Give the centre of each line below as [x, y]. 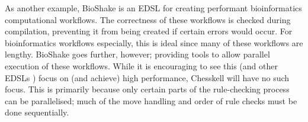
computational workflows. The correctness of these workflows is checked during [148, 19]
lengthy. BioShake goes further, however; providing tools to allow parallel [137, 54]
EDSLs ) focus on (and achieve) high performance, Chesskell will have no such [147, 77]
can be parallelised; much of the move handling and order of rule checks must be [151, 100]
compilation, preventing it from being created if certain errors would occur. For [149, 31]
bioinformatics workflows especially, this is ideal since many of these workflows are [154, 42]
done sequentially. [37, 112]
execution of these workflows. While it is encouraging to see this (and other [141, 65]
